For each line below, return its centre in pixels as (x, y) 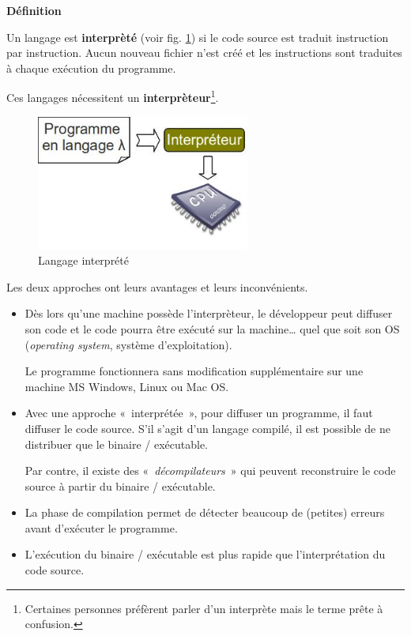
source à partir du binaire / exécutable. (120, 485)
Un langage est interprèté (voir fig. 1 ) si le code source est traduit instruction (198, 37)
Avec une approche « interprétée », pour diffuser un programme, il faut (199, 413)
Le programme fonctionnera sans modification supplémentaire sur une (194, 371)
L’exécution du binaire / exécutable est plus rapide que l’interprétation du (205, 554)
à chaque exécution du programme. (91, 68)
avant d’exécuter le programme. (101, 527)
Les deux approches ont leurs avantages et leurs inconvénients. (157, 286)
